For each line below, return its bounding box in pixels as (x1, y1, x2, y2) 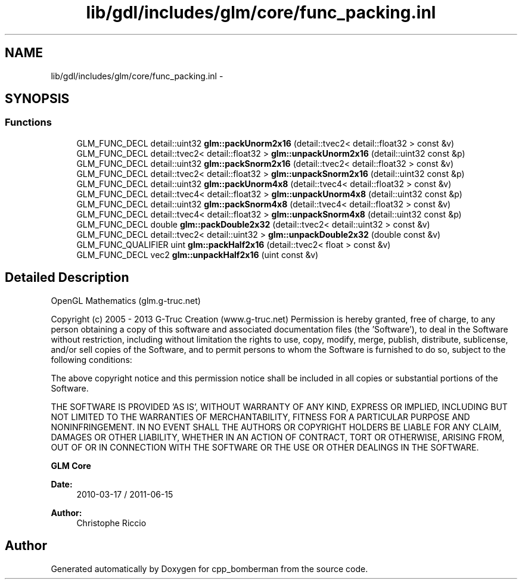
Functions (5, 116, 52, 129)
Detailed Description (5, 270, 129, 285)
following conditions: (51, 354, 132, 365)
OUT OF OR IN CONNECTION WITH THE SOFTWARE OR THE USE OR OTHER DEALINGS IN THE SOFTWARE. (51, 442, 479, 452)
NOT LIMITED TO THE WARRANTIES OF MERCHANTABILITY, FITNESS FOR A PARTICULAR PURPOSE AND (51, 411, 470, 422)
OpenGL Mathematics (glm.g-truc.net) (51, 295, 201, 306)
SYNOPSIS (5, 91, 70, 107)
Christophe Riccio (76, 517, 147, 528)
